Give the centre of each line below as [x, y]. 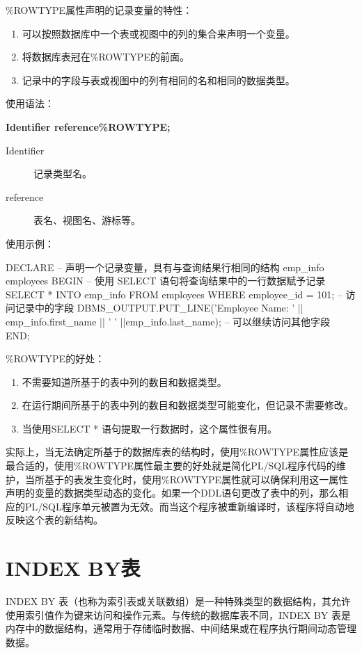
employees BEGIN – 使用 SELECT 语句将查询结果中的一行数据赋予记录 [166, 281]
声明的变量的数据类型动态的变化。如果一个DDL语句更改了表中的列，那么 [172, 493]
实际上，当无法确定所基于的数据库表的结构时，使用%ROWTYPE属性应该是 [177, 452]
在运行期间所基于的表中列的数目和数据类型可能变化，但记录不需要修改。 [188, 405]
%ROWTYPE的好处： [55, 358]
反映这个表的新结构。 [54, 520]
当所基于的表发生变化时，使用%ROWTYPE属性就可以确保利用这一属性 [187, 479]
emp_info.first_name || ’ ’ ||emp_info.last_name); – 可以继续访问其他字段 [168, 321]
